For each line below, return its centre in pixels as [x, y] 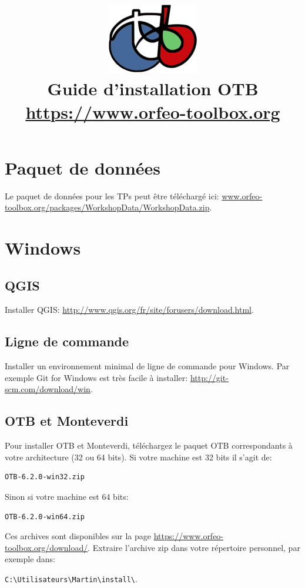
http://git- [209, 377]
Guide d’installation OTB [153, 88]
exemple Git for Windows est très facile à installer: [96, 377]
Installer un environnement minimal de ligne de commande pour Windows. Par [147, 366]
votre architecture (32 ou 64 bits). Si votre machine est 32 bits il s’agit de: [138, 457]
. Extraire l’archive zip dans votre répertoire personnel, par [194, 547]
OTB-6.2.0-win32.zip [45, 477]
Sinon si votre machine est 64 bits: [67, 497]
